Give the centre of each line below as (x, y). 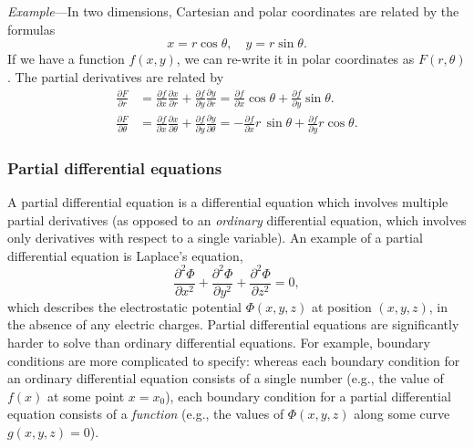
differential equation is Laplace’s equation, (125, 255)
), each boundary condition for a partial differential (308, 396)
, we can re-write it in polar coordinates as (295, 59)
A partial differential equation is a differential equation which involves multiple (228, 201)
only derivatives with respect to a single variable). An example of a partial (215, 238)
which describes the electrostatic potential (124, 306)
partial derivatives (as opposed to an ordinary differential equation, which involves (237, 219)
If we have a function (66, 59)
